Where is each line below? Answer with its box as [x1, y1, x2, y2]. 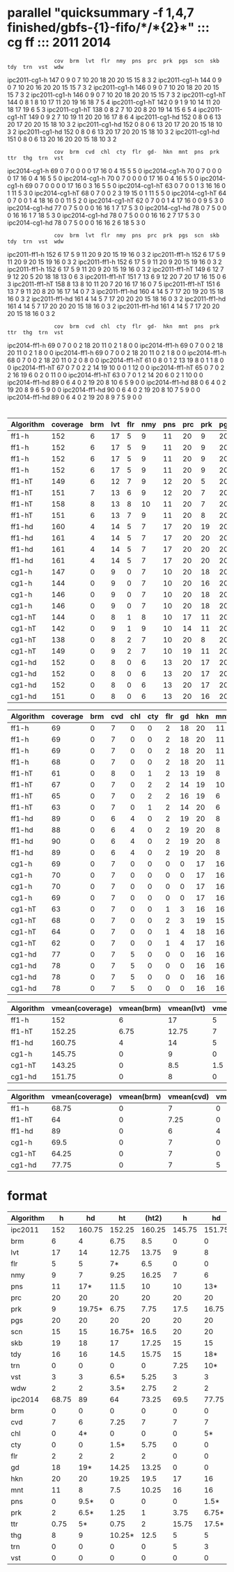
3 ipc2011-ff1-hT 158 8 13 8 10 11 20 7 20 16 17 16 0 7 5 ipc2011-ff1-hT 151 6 [7, 280, 221, 288]
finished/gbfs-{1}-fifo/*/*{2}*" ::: [7, 19, 210, 36]
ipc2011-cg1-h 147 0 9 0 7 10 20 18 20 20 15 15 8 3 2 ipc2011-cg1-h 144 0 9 [7, 75, 222, 84]
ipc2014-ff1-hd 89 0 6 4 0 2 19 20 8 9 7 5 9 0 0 [7, 393, 143, 401]
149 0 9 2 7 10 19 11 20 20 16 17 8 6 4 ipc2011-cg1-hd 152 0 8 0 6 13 [29, 113, 221, 121]
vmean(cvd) [168, 1092, 210, 1101]
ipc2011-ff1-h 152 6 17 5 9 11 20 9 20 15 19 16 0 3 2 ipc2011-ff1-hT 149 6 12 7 [7, 265, 224, 273]
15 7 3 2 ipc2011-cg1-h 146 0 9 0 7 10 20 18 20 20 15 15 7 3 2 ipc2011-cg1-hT [7, 91, 226, 99]
